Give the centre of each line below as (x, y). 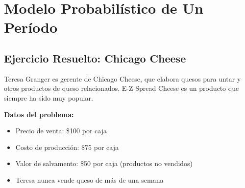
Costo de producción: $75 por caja (67, 147)
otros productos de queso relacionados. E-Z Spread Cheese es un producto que (122, 88)
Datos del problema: (39, 114)
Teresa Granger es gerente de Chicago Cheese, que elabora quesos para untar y (122, 78)
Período (31, 27)
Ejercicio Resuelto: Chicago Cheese (95, 58)
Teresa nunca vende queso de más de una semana (89, 179)
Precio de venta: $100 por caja (61, 131)
